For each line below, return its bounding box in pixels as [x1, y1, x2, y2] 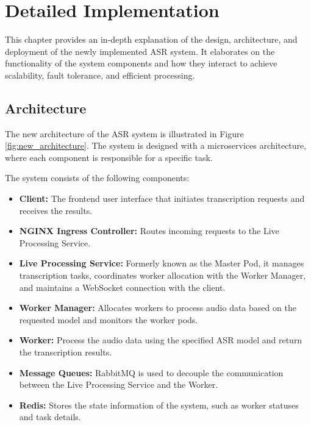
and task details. [19, 410, 81, 423]
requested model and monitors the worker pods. [19, 313, 198, 326]
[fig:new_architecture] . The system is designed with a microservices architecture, [5, 139, 307, 152]
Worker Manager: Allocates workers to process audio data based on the [19, 301, 296, 314]
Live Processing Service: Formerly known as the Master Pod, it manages [19, 257, 304, 270]
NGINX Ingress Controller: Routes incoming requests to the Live [19, 224, 279, 237]
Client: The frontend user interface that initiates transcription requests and [19, 192, 305, 205]
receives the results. [19, 204, 93, 216]
